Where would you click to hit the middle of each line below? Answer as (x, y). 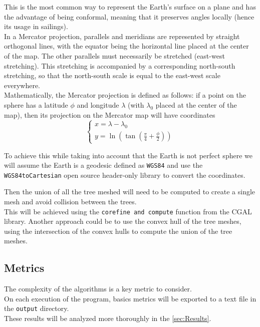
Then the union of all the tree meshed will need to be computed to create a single (130, 192)
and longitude (98, 104)
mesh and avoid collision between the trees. (70, 201)
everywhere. (22, 85)
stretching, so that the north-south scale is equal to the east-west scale (112, 75)
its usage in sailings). (36, 26)
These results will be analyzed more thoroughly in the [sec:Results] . (108, 318)
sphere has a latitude (36, 104)
